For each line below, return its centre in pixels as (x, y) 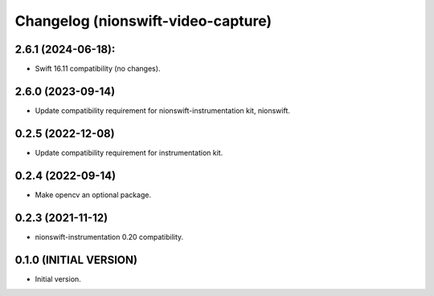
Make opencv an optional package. (93, 195)
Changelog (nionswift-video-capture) (143, 21)
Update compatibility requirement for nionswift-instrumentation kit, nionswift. (163, 110)
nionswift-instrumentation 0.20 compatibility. (109, 237)
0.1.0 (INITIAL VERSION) (76, 260)
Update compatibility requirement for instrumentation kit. (129, 152)
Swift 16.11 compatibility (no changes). (98, 69)
